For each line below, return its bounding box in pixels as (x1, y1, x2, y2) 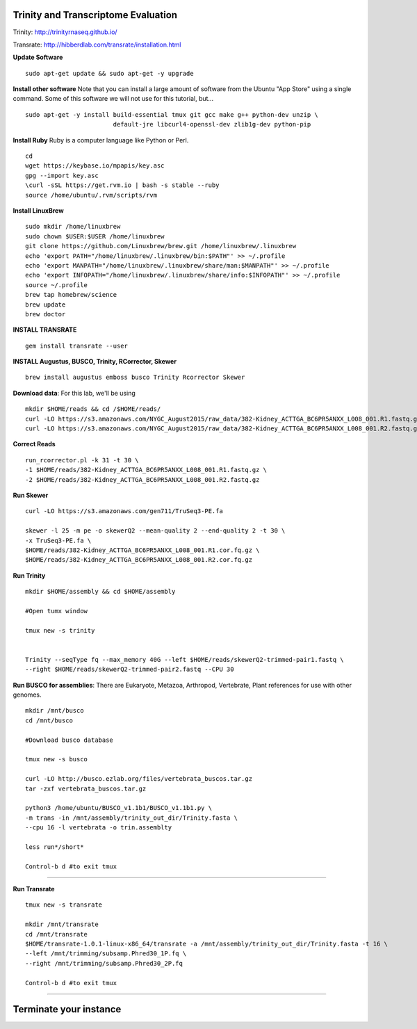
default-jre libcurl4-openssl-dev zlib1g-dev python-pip (113, 120, 311, 129)
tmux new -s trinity (25, 626, 95, 634)
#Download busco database (25, 736, 114, 744)
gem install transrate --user (25, 341, 129, 350)
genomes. (13, 690, 42, 699)
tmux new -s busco (25, 755, 88, 763)
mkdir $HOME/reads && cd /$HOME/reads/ (25, 405, 161, 413)
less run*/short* (25, 843, 84, 851)
